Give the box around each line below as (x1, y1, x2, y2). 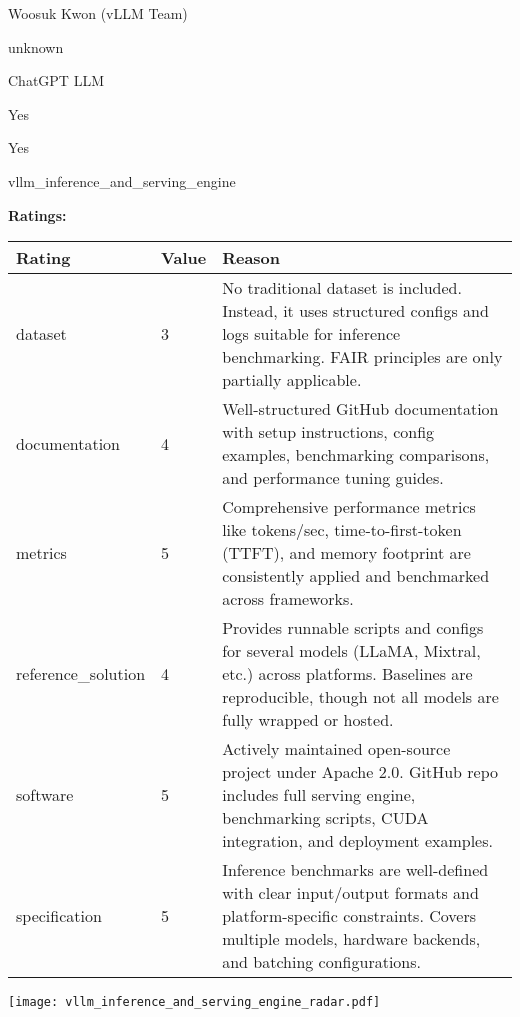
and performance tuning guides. (222, 466, 444, 490)
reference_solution (16, 662, 146, 686)
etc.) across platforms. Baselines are (222, 662, 473, 686)
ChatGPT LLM (8, 70, 104, 91)
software (16, 783, 74, 807)
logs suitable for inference (222, 322, 401, 346)
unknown (8, 36, 64, 57)
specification (16, 904, 102, 928)
